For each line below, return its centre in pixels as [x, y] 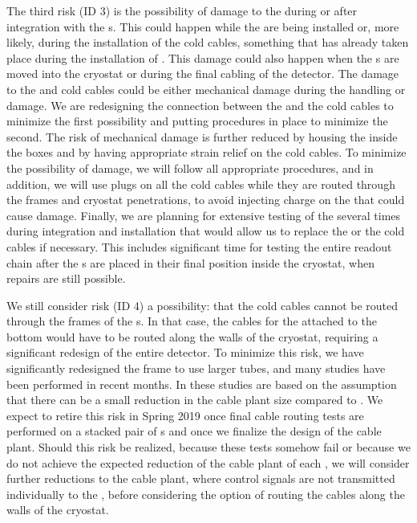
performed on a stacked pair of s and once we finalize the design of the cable [194, 431]
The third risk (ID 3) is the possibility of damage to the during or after [182, 10]
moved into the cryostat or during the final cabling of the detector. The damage [203, 74]
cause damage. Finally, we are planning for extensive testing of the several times [204, 215]
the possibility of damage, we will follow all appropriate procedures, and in [190, 168]
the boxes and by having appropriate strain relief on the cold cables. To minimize [206, 152]
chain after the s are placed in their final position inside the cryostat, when [190, 262]
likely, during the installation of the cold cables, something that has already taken [208, 42]
